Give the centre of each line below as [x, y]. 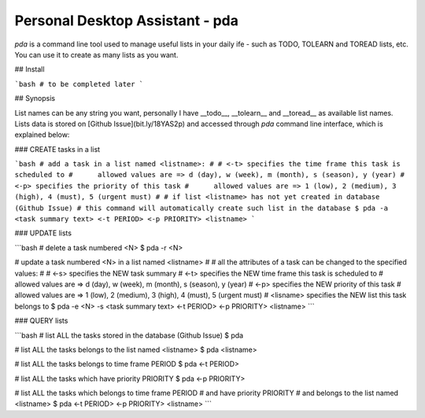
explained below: [42, 135]
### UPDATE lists [43, 233]
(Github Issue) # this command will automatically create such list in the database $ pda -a [201, 208]
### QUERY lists [41, 321]
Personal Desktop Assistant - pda [127, 20]
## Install [30, 69]
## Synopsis [35, 98]
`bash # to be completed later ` [79, 84]
